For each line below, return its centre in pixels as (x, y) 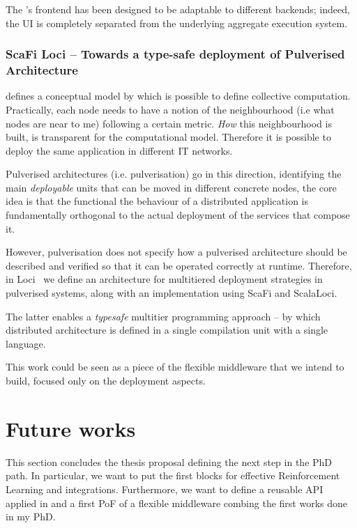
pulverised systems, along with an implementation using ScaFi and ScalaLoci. (172, 293)
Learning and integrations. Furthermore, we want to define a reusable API (165, 489)
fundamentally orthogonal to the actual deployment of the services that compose (178, 215)
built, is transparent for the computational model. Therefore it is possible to (168, 137)
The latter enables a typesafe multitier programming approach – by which (163, 316)
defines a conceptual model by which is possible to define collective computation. (178, 96)
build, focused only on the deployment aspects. (106, 381)
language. (26, 343)
